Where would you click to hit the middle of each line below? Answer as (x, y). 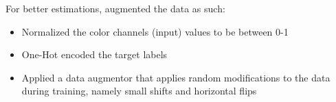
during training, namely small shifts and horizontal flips (139, 91)
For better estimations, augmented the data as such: (115, 8)
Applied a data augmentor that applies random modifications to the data (176, 77)
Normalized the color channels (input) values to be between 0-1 (155, 31)
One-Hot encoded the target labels (94, 54)
